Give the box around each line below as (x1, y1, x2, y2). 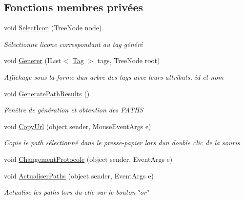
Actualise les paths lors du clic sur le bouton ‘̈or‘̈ (4, 187, 149, 197)
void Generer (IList (4, 55, 61, 66)
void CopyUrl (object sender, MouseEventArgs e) (4, 121, 151, 131)
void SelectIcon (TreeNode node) (4, 22, 102, 33)
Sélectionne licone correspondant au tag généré (4, 39, 143, 49)
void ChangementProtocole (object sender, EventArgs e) (4, 154, 173, 164)
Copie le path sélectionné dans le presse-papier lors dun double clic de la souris (4, 137, 240, 148)
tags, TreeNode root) (97, 55, 160, 66)
